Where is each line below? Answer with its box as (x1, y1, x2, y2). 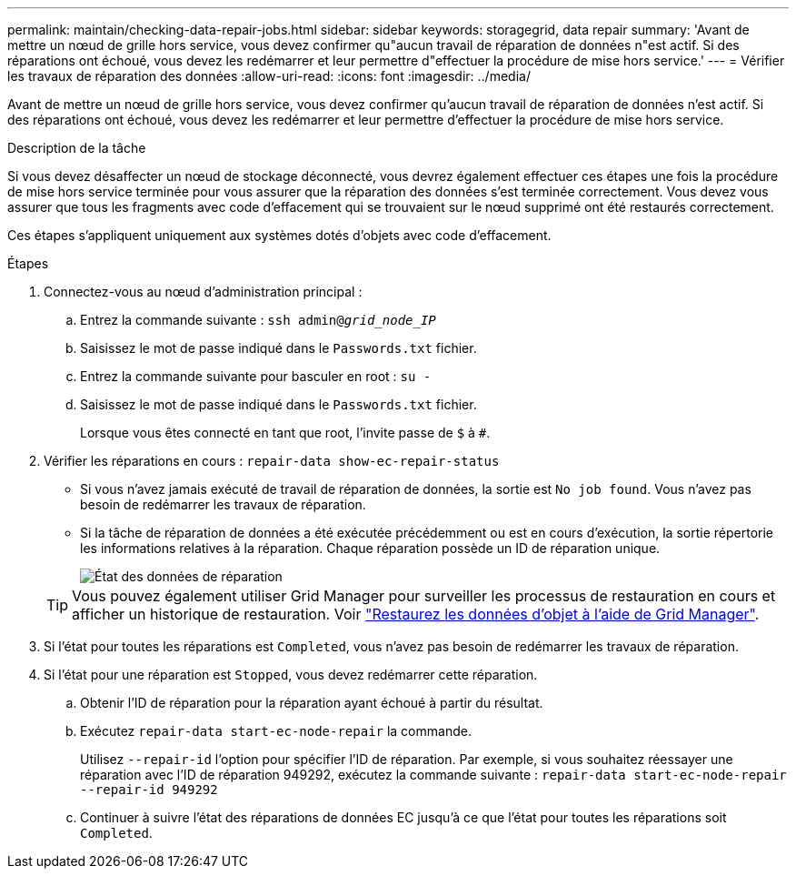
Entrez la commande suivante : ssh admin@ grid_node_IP (80, 312, 436, 327)
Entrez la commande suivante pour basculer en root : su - (80, 368, 432, 384)
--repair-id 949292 (80, 782, 218, 797)
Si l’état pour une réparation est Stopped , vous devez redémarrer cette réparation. (44, 667, 538, 682)
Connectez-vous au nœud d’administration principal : (44, 284, 363, 299)
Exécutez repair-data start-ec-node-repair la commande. (80, 723, 472, 739)
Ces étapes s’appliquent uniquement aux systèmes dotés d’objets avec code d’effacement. (7, 227, 552, 243)
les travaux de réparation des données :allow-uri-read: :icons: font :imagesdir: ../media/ (7, 68, 531, 84)
